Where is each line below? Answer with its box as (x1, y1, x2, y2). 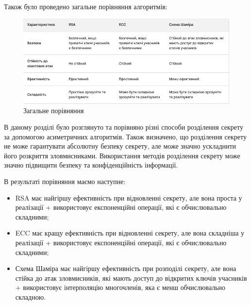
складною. (15, 291, 46, 302)
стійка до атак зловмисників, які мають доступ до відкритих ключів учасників (15, 272, 247, 283)
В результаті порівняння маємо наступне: (4, 176, 126, 186)
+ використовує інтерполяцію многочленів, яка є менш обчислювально (15, 282, 226, 292)
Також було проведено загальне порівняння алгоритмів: (4, 1, 167, 11)
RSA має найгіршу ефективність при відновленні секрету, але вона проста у (15, 192, 242, 203)
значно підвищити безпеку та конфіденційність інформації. (4, 160, 178, 170)
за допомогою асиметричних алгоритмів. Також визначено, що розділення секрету (4, 131, 247, 141)
